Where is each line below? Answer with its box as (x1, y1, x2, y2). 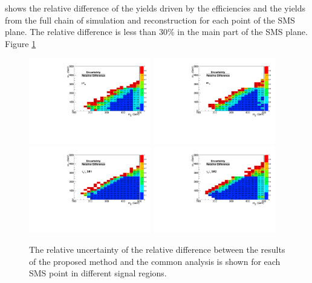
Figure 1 (5, 37, 36, 49)
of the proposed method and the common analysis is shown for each (29, 255, 281, 267)
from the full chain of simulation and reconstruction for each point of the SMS (5, 13, 295, 26)
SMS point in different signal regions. (29, 267, 167, 279)
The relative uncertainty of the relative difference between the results (29, 243, 285, 256)
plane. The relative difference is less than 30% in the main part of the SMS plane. (5, 25, 308, 38)
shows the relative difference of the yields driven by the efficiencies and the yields (5, 2, 306, 14)
